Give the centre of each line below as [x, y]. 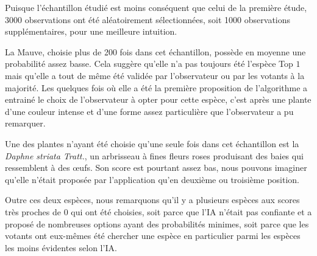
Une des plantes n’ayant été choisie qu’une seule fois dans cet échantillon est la [152, 143]
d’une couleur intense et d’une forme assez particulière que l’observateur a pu [149, 111]
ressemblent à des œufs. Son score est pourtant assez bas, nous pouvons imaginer [156, 168]
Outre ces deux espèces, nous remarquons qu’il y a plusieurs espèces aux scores [152, 200]
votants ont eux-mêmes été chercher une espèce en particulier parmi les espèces [153, 236]
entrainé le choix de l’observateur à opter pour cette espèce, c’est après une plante [158, 99]
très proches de [33, 211]
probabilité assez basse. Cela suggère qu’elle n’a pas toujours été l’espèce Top [149, 64]
